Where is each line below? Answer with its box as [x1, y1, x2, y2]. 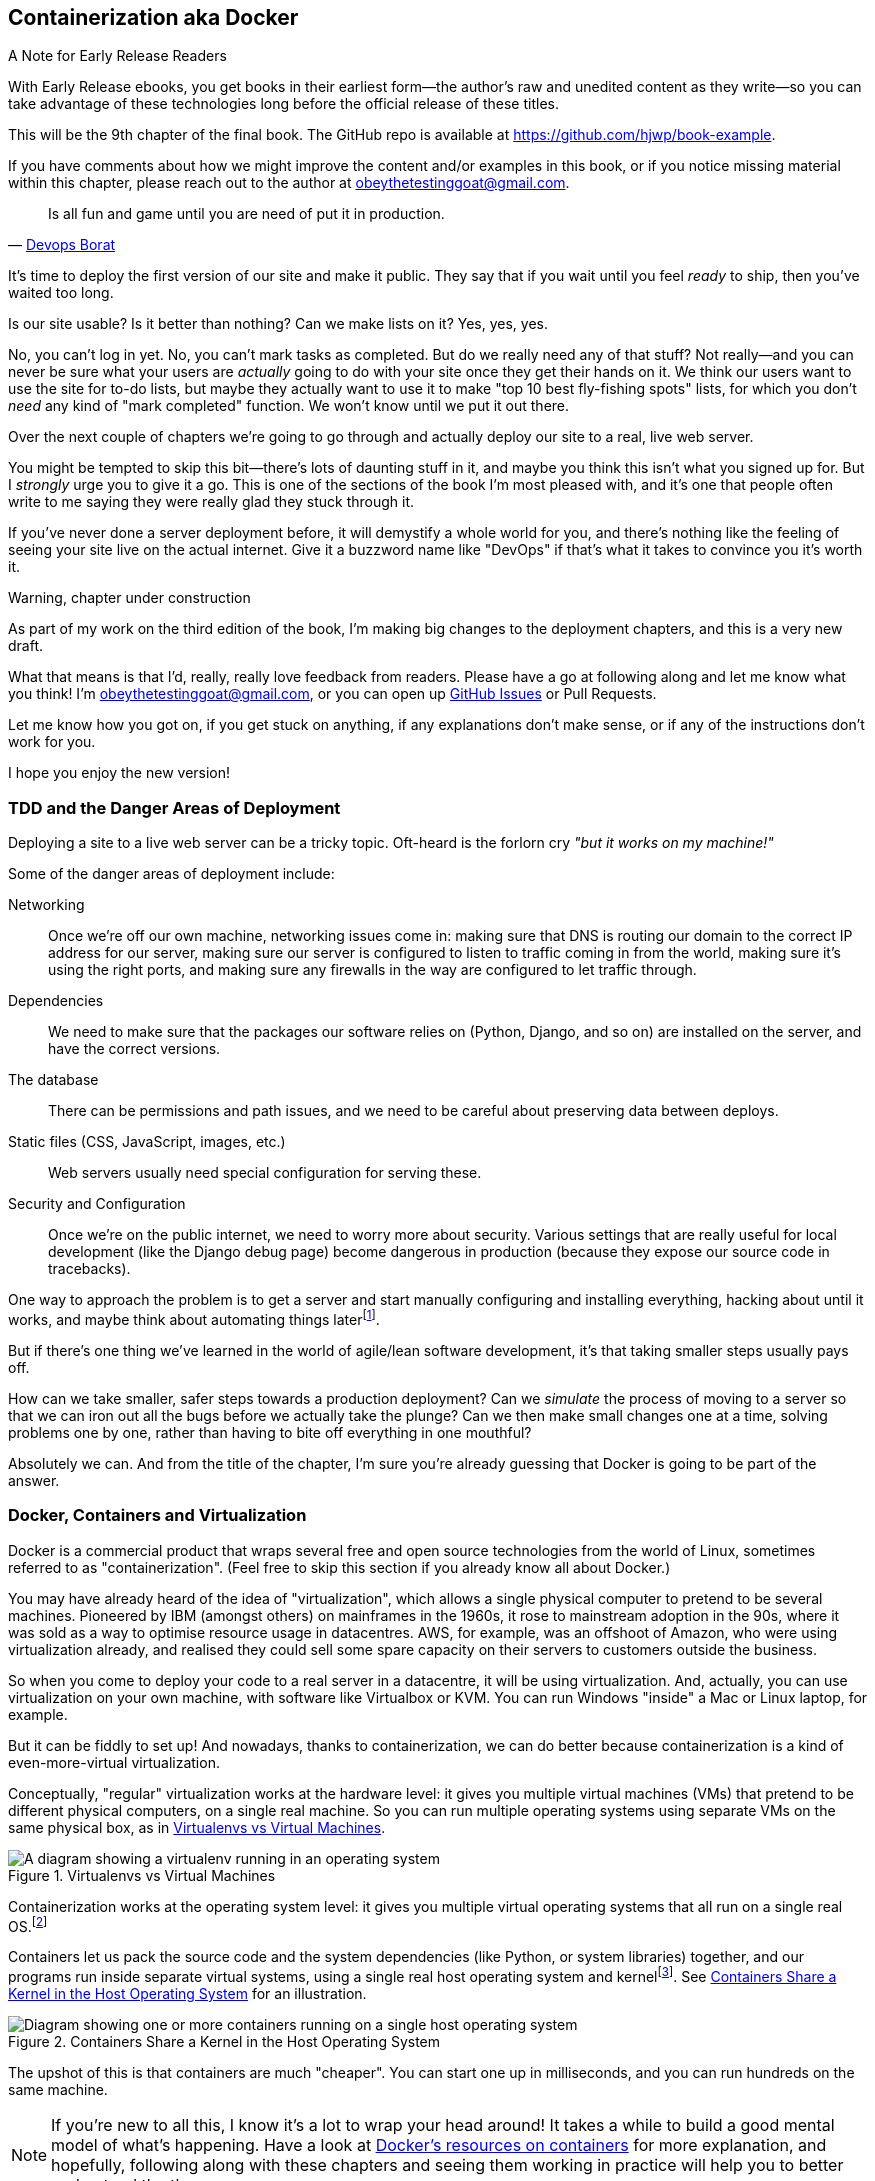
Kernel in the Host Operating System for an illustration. [8, 1984, 367, 2002]
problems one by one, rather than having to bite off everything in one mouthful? [8, 1423, 532, 1441]
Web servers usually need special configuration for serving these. [48, 1164, 482, 1182]
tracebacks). [48, 1260, 131, 1278]
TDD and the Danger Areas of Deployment [8, 797, 341, 818]
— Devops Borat [8, 236, 116, 254]
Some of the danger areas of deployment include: [8, 865, 335, 883]
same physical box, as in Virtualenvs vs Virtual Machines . [8, 1818, 386, 1836]
